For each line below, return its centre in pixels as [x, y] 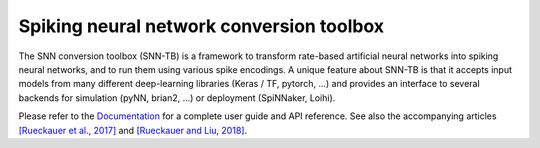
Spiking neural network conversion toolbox [201, 26]
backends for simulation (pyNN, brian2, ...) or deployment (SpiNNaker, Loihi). [177, 97]
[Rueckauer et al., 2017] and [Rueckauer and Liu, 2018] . [133, 130]
